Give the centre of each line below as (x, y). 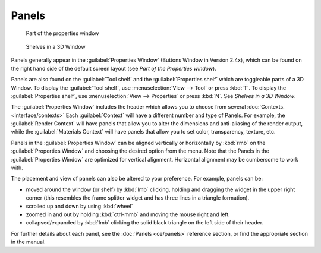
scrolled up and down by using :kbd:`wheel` (79, 206)
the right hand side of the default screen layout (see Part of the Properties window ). (114, 68)
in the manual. (28, 242)
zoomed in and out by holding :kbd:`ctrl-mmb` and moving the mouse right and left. (128, 214)
